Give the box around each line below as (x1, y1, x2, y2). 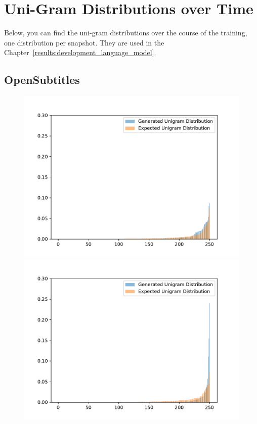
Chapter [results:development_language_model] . (4, 47, 156, 58)
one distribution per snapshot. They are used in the (4, 37, 164, 48)
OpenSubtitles (4, 72, 80, 87)
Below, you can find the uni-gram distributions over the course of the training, (4, 27, 247, 38)
